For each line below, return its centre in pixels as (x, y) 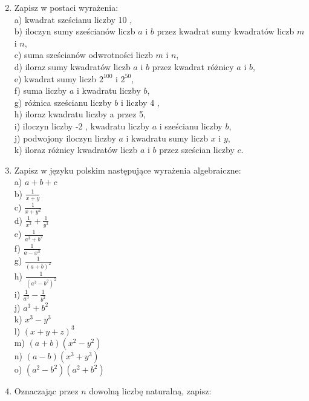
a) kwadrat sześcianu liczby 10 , (73, 19)
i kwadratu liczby (109, 90)
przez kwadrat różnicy (193, 66)
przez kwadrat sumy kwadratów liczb (226, 31)
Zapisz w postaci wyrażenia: (66, 7)
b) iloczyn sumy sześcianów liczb (75, 31)
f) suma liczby (41, 90)
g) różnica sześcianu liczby (63, 102)
